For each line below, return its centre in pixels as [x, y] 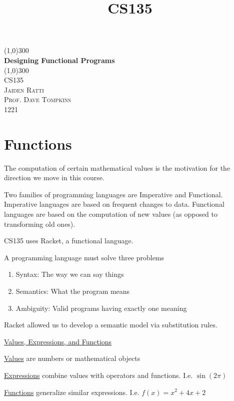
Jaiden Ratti [24, 89]
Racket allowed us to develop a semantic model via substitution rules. [111, 325]
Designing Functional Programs [59, 60]
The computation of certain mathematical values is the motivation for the [117, 167]
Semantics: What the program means [73, 291]
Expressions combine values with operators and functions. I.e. [98, 375]
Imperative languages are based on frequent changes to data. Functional [114, 204]
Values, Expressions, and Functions [58, 341]
